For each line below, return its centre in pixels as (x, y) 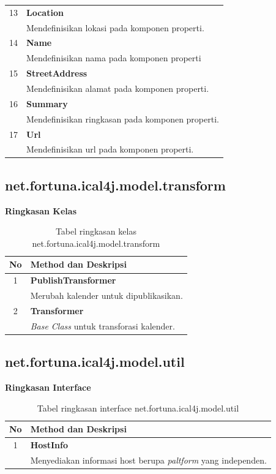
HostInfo (49, 445)
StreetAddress (57, 73)
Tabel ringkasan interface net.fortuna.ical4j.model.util (138, 408)
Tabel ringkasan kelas (96, 231)
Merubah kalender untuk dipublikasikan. (106, 295)
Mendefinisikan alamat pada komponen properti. (118, 88)
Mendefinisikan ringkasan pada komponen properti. (123, 118)
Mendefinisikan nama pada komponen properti (114, 58)
